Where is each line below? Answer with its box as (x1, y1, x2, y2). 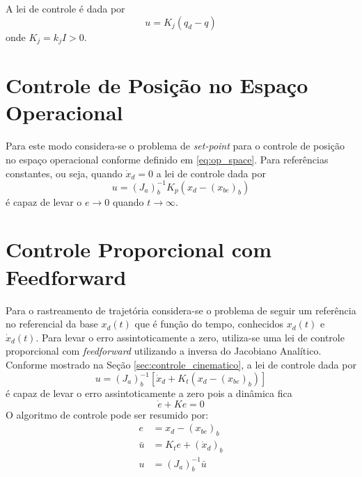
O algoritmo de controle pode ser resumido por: (6, 407, 209, 421)
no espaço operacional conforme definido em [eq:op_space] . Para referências (6, 152, 329, 166)
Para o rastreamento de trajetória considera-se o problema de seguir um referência (6, 302, 356, 317)
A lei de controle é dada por (6, 1, 125, 15)
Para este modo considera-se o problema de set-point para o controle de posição (6, 138, 345, 153)
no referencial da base (6, 316, 98, 331)
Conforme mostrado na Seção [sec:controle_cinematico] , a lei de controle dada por (6, 357, 356, 371)
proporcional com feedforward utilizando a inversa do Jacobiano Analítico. (6, 343, 322, 358)
